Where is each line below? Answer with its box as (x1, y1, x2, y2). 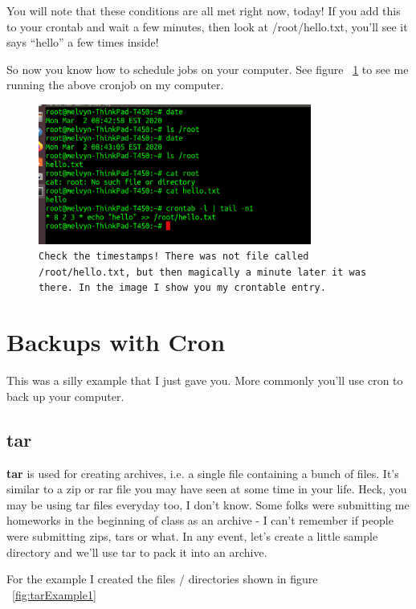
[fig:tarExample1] (12, 586, 96, 603)
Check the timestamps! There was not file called (39, 251, 309, 263)
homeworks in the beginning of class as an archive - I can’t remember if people (6, 512, 394, 529)
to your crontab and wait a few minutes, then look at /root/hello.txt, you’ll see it (6, 18, 408, 35)
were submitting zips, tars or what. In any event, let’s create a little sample (6, 527, 378, 544)
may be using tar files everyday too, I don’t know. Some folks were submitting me (6, 496, 410, 513)
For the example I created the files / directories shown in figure (6, 570, 318, 587)
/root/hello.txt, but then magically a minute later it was (39, 266, 367, 278)
